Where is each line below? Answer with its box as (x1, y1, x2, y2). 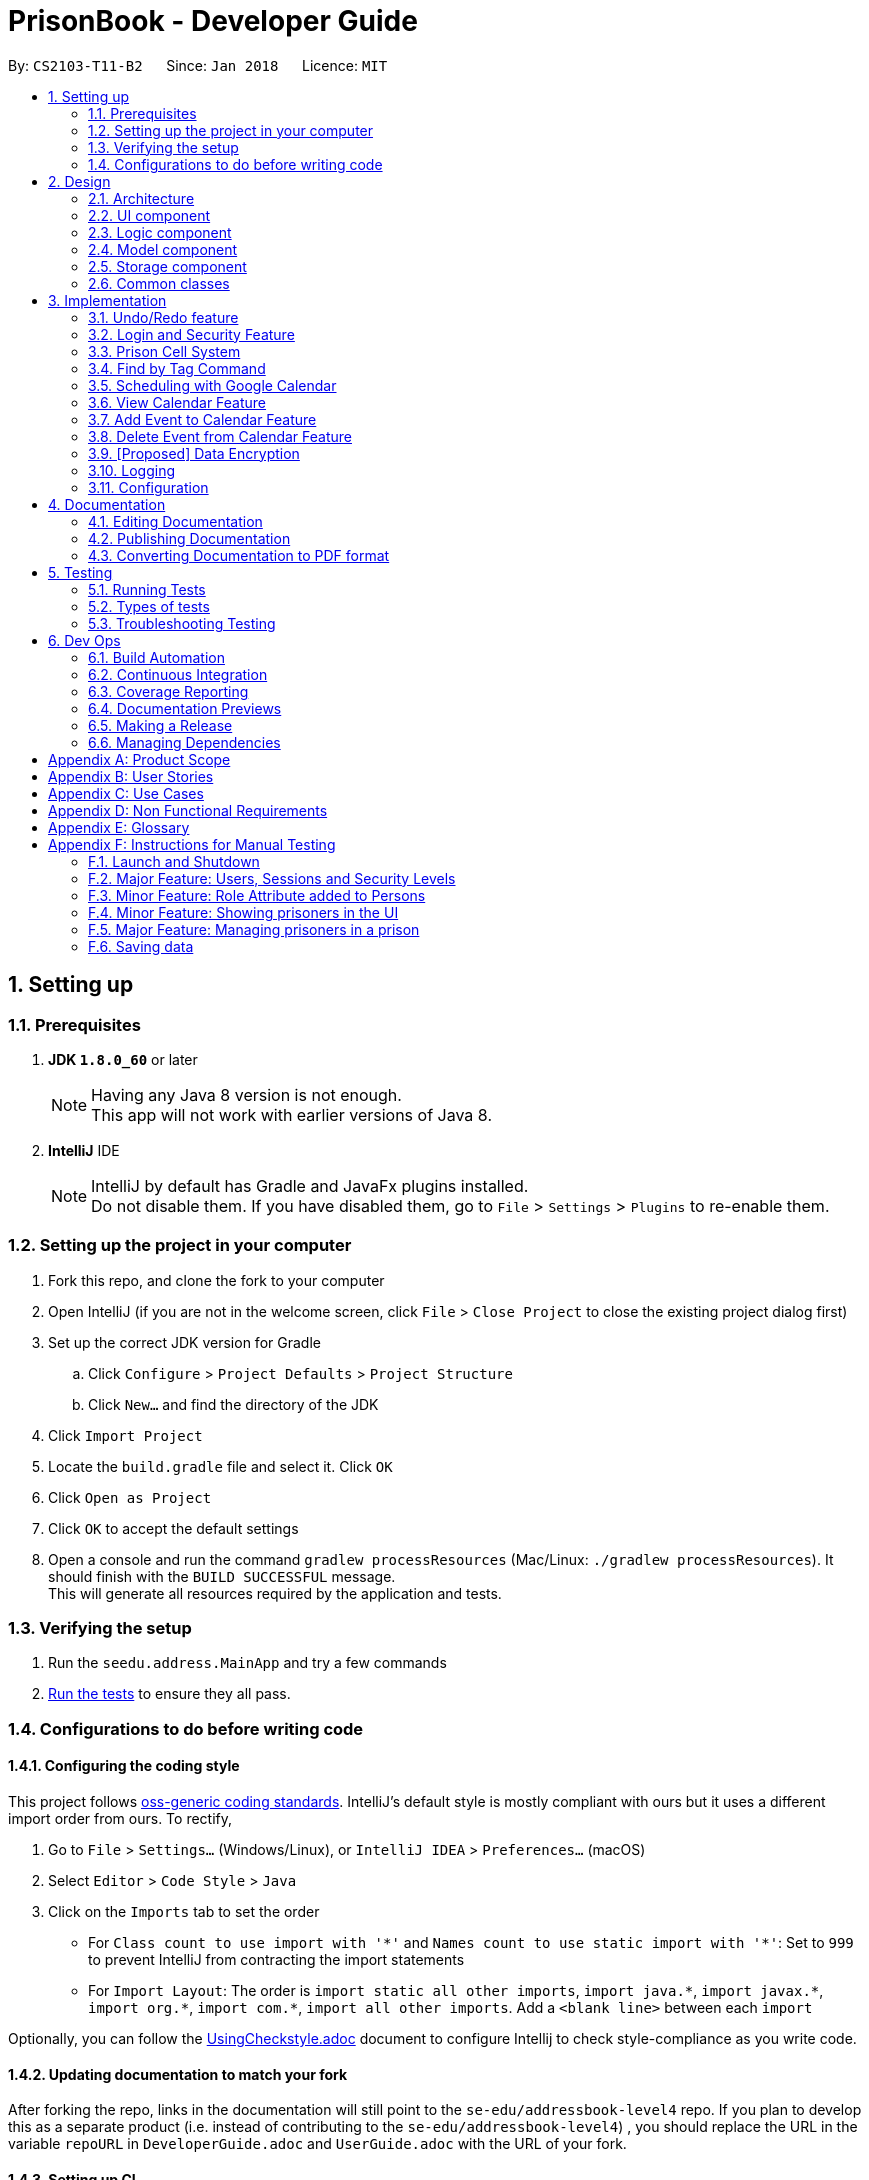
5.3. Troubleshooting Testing (88, 614, 276, 632)
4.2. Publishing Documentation (88, 529, 291, 547)
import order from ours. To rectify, (8, 1810, 233, 1828)
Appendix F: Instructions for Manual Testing (48, 835, 336, 853)
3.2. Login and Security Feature (88, 325, 295, 343)
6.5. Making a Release (88, 716, 233, 734)
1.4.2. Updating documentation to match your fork (8, 2065, 348, 2083)
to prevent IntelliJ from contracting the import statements (88, 1951, 465, 1969)
